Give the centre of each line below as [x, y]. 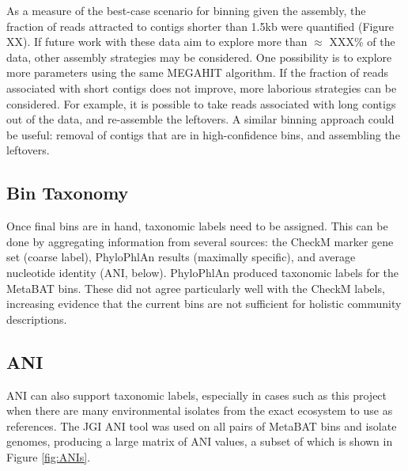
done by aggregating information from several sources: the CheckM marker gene [200, 241]
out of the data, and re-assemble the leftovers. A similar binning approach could [200, 119]
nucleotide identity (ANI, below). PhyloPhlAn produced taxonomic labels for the [203, 272]
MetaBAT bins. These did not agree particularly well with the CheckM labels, [196, 288]
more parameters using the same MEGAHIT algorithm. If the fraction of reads [198, 72]
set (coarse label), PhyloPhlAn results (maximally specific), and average [181, 257]
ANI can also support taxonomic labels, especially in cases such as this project [197, 395]
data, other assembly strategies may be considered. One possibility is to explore [199, 57]
